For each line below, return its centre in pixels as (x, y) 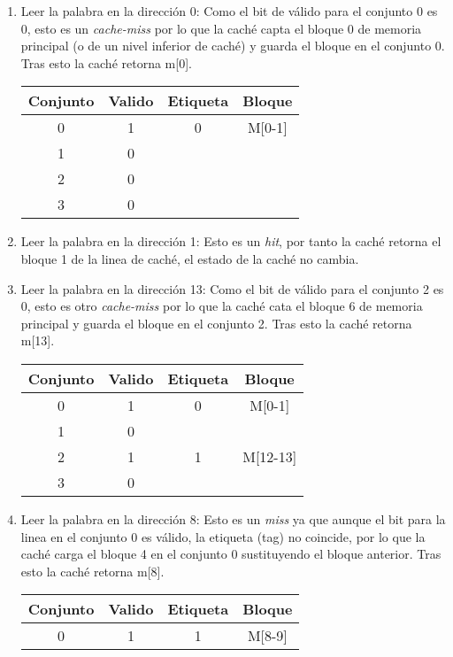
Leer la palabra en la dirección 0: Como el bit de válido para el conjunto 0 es (229, 11)
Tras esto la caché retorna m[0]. (106, 62)
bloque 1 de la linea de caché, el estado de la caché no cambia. (190, 258)
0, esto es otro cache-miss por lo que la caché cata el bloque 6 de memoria (222, 306)
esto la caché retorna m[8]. (92, 571)
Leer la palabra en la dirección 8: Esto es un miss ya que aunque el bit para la (233, 518)
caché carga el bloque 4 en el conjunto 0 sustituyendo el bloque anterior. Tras (231, 554)
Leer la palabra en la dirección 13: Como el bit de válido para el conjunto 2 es (232, 288)
